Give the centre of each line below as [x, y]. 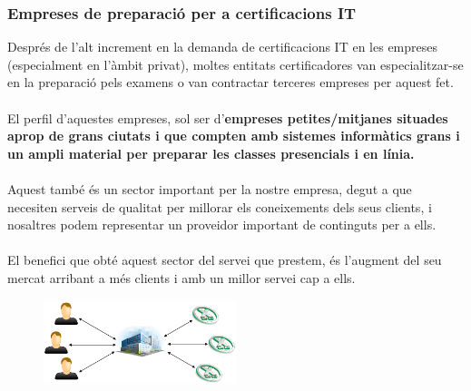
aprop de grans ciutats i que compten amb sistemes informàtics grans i [234, 136]
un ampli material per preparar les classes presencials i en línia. [211, 153]
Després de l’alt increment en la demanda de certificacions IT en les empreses [222, 47]
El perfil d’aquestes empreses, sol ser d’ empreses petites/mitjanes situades [228, 117]
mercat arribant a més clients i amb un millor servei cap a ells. [182, 277]
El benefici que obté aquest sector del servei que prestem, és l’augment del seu [225, 260]
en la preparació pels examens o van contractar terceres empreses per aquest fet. [231, 82]
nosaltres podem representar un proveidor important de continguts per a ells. [222, 225]
